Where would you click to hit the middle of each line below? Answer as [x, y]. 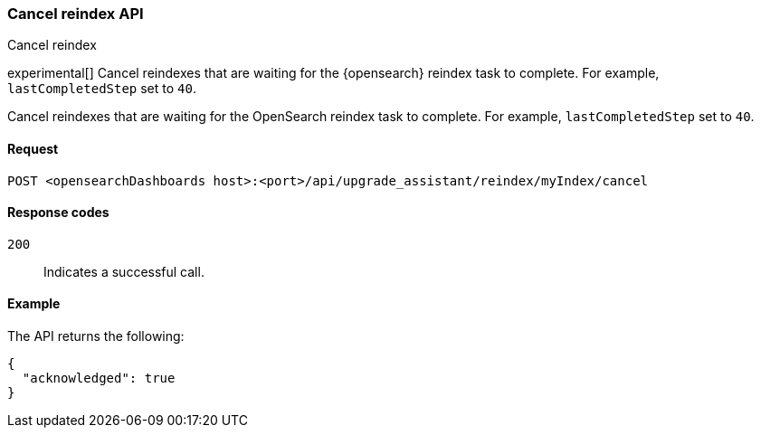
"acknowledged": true [99, 378]
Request [33, 148]
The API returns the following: [96, 336]
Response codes [58, 213]
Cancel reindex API [76, 14]
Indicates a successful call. [124, 271]
